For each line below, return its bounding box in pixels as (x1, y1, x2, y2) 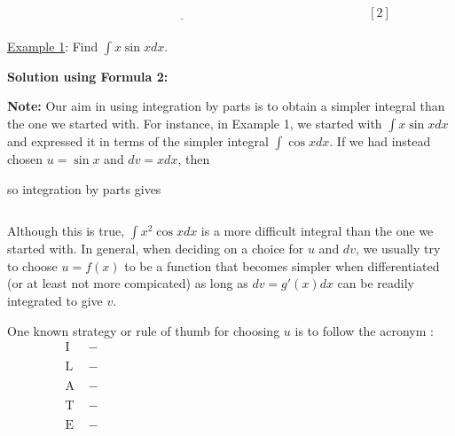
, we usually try (355, 239, 441, 258)
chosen (7, 149, 43, 167)
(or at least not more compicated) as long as (7, 274, 248, 292)
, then (177, 149, 210, 167)
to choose (7, 256, 58, 275)
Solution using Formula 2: (7, 66, 169, 85)
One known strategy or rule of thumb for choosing (7, 321, 280, 339)
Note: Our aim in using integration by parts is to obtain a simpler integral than (7, 97, 445, 115)
